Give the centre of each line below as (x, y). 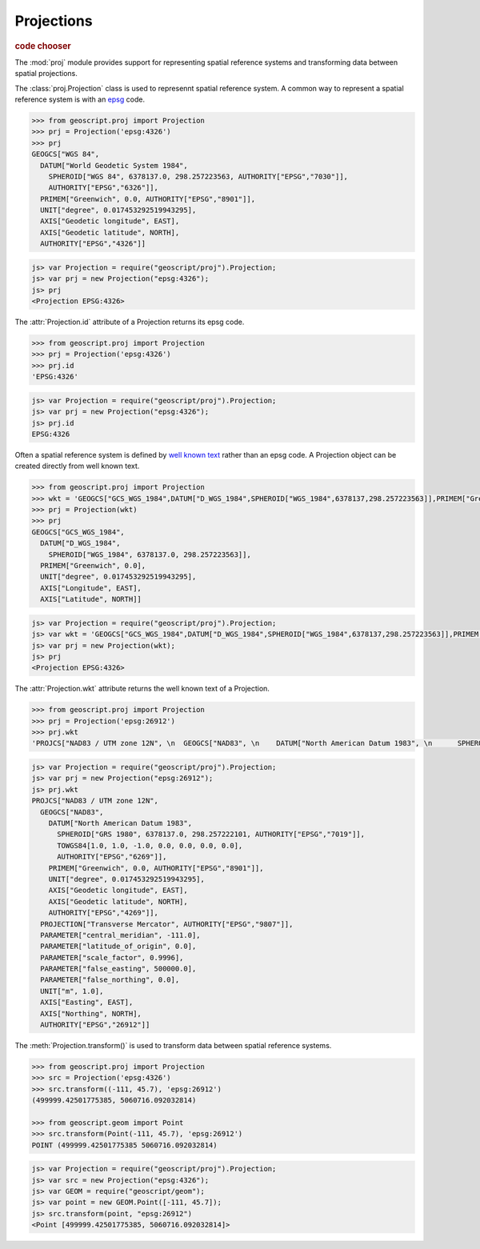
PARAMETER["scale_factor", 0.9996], (112, 957)
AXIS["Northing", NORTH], (91, 1013)
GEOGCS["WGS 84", (66, 154)
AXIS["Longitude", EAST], (91, 588)
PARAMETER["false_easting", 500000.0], (118, 969)
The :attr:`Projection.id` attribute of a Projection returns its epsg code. (130, 322)
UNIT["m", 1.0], (72, 991)
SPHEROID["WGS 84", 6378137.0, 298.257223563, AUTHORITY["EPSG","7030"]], (198, 176)
